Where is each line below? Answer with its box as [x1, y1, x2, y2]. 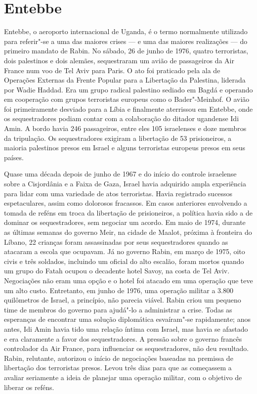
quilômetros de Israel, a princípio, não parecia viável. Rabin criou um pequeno [4, 295, 241, 305]
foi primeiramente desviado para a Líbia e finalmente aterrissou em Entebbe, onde [4, 103, 253, 114]
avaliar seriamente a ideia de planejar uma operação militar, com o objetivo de [4, 372, 242, 382]
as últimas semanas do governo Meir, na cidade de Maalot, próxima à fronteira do [4, 227, 252, 237]
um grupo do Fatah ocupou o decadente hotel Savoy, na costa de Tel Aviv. [4, 265, 230, 276]
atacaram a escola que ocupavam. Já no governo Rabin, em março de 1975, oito [4, 246, 245, 257]
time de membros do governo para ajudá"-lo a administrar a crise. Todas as [4, 304, 232, 314]
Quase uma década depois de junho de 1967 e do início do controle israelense [4, 169, 237, 179]
